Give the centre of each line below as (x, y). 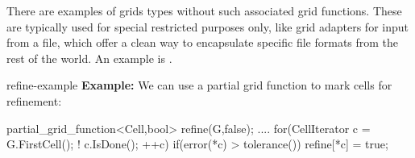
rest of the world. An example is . (89, 58)
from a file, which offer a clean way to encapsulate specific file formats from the (203, 42)
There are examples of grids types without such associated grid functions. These (204, 10)
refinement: (34, 100)
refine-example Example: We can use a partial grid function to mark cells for (199, 85)
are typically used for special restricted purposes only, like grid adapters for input (207, 26)
